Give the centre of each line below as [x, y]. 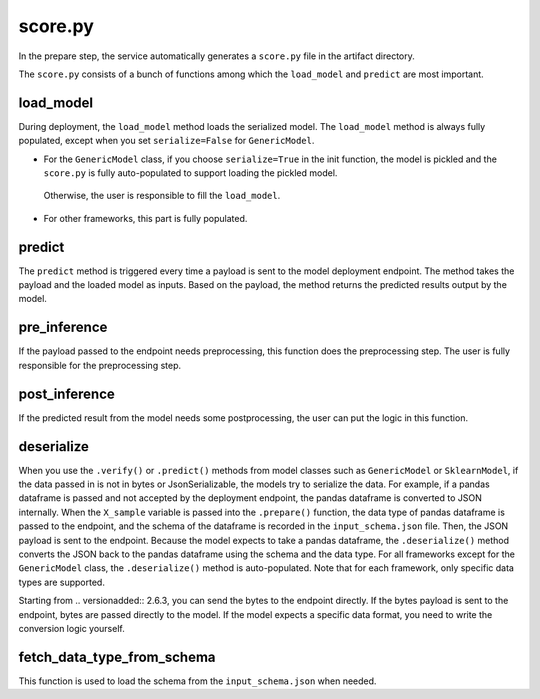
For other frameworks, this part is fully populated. [145, 218]
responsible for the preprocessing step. [100, 365]
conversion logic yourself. [71, 628]
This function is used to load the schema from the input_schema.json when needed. [197, 681]
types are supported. [61, 582]
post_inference [66, 393]
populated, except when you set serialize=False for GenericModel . [166, 141]
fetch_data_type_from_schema [117, 656]
